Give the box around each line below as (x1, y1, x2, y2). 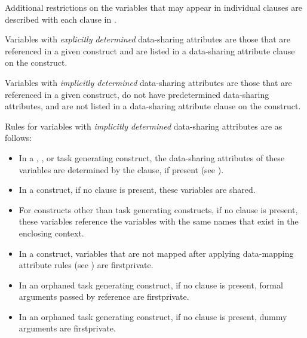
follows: (5, 131, 32, 144)
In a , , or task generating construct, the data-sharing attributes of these (19, 151, 285, 164)
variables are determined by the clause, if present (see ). (19, 163, 224, 176)
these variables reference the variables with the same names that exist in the (19, 215, 299, 228)
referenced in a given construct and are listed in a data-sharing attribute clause (5, 44, 295, 57)
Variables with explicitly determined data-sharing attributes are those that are (5, 33, 290, 45)
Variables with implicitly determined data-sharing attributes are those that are (5, 76, 292, 88)
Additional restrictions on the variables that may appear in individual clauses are (5, 1, 303, 13)
